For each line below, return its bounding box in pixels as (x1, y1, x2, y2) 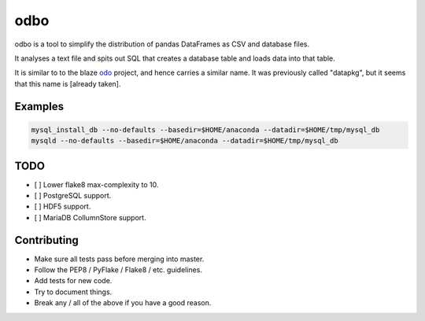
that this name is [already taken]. (14, 79, 121, 88)
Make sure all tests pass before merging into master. (34, 254, 205, 264)
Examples (14, 99, 65, 113)
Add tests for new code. (34, 276, 113, 286)
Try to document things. (34, 287, 113, 297)
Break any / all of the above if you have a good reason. (34, 298, 212, 308)
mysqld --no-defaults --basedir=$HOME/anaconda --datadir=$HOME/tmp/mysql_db (31, 136, 338, 146)
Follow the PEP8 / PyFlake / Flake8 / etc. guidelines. (34, 265, 202, 275)
